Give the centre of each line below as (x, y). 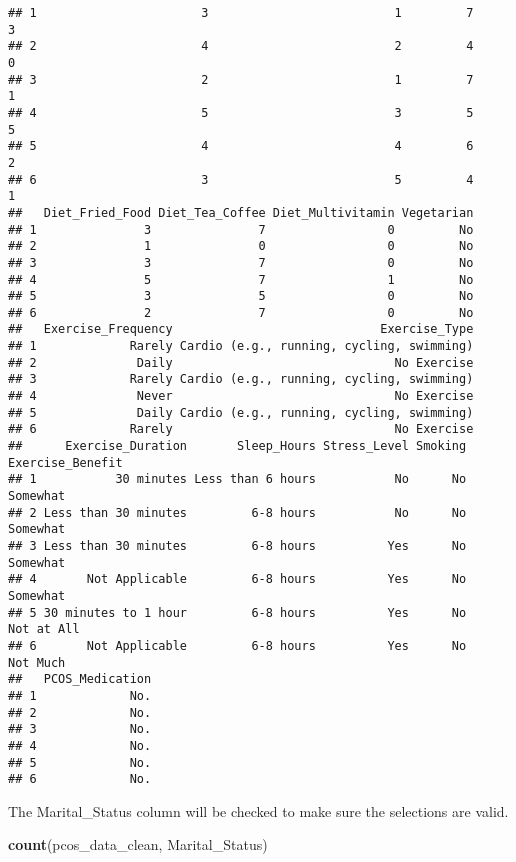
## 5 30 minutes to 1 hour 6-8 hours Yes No (237, 612)
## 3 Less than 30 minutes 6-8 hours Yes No (237, 546)
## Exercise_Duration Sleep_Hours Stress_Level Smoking (237, 446)
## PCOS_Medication (80, 679)
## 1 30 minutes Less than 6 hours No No (237, 479)
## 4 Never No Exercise (241, 396)
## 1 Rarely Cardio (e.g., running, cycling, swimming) (241, 346)
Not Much (37, 662)
